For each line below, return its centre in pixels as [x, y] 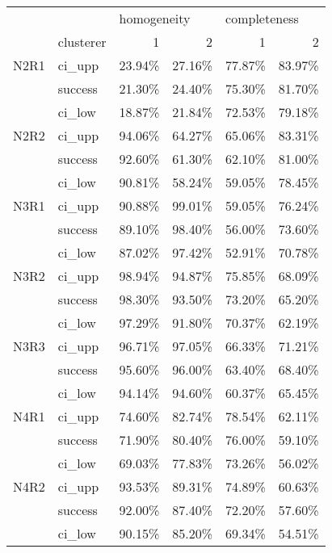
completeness [262, 18]
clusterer [82, 42]
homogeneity [155, 18]
